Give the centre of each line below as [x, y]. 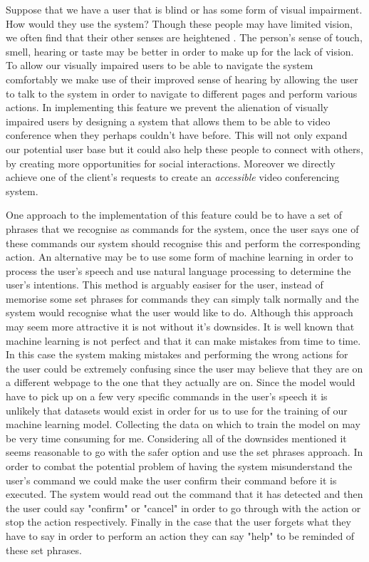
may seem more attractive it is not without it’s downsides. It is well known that [180, 327]
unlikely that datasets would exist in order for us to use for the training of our [177, 410]
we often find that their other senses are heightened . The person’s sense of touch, [184, 37]
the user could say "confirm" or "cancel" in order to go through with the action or [183, 508]
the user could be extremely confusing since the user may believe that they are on [184, 368]
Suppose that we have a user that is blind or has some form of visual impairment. [184, 9]
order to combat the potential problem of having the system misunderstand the [179, 466]
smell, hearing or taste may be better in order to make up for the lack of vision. [180, 51]
